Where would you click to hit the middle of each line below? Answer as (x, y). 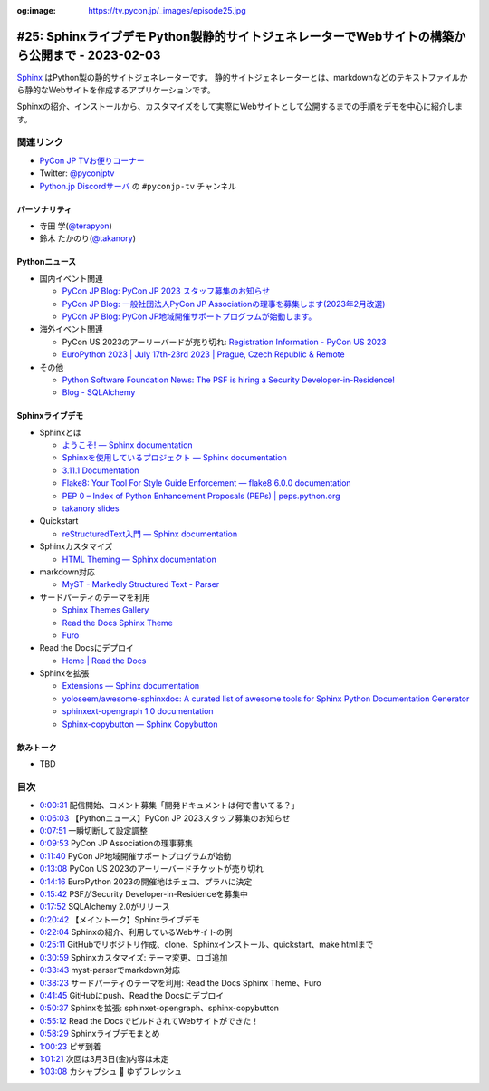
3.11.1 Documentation (101, 470)
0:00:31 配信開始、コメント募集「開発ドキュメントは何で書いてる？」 (169, 806)
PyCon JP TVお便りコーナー (92, 160)
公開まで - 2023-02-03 (95, 56)
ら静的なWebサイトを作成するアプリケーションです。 (116, 90)
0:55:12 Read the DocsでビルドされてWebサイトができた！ (149, 1020)
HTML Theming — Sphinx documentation (139, 559)
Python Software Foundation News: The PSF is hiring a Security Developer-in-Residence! (229, 380)
